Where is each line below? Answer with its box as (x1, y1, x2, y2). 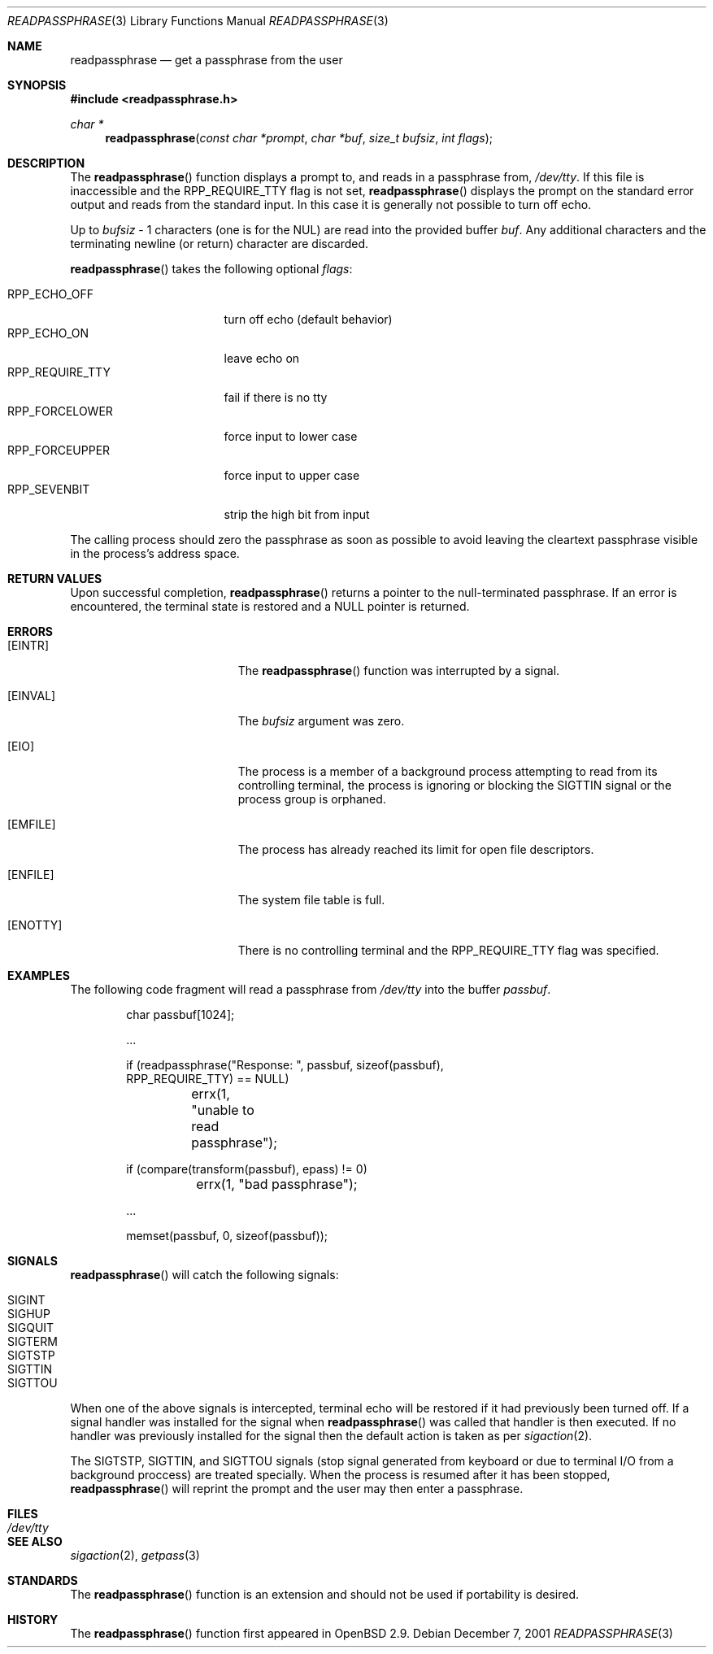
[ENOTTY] (7, 918, 63, 932)
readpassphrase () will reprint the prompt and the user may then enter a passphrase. (70, 1482, 524, 1495)
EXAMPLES (7, 968, 70, 982)
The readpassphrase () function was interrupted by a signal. (237, 664, 560, 677)
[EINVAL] (7, 689, 56, 703)
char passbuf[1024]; (126, 1008, 235, 1021)
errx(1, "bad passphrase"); (196, 1176, 358, 1192)
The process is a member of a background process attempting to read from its (237, 764, 658, 778)
